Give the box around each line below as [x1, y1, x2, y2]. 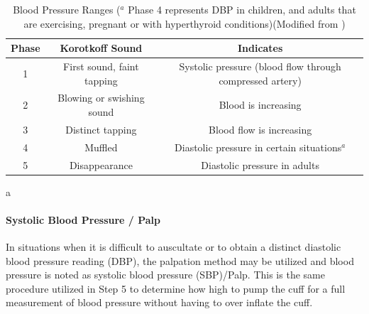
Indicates [237, 40, 283, 55]
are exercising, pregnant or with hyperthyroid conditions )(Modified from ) [23, 16, 346, 31]
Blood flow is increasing [209, 121, 312, 136]
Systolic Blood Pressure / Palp [6, 212, 161, 227]
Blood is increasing [219, 97, 302, 112]
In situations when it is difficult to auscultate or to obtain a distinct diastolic [6, 239, 341, 254]
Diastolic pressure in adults [201, 157, 319, 172]
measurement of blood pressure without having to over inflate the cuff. [6, 295, 313, 310]
